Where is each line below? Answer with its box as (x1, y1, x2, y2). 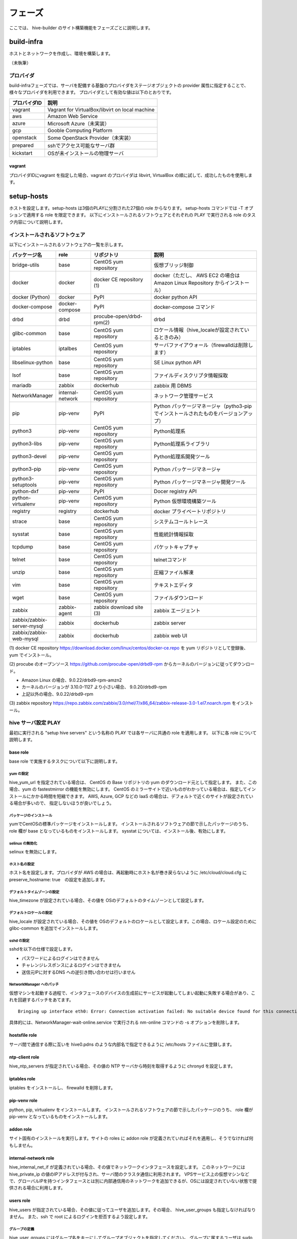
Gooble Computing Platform (47, 127, 112, 134)
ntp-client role (9, 1054, 40, 1060)
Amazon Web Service (47, 113, 98, 119)
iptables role (9, 1075, 36, 1081)
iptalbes (58, 345, 77, 352)
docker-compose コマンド (153, 304, 215, 311)
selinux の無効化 (9, 841, 38, 846)
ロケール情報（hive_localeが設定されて (153, 327, 245, 334)
